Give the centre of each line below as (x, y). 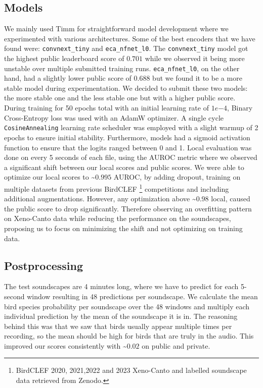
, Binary (240, 108)
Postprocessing (44, 265)
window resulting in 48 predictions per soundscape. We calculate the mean (142, 296)
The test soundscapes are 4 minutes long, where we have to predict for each (121, 286)
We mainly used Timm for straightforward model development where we (116, 29)
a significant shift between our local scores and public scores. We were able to (124, 167)
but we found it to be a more (197, 78)
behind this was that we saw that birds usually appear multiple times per (118, 326)
